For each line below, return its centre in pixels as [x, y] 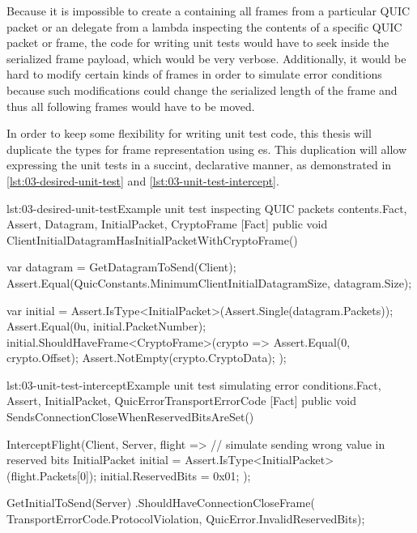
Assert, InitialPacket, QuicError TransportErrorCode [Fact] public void [181, 401]
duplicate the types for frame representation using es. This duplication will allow [207, 149]
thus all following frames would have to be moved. [131, 106]
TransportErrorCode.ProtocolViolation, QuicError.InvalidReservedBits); [186, 519]
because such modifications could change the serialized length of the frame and [202, 90]
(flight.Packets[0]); [52, 475]
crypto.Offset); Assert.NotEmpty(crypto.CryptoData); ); [147, 358]
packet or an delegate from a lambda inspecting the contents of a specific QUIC [204, 26]
